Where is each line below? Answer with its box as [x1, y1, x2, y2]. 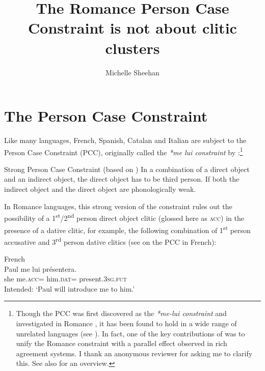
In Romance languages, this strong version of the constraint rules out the [4, 201, 232, 211]
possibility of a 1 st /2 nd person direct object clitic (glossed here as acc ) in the [4, 211, 244, 223]
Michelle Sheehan [105, 67, 160, 77]
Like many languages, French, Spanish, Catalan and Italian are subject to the [4, 135, 247, 146]
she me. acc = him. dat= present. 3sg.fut [4, 273, 127, 284]
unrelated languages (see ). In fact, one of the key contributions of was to [16, 328, 245, 338]
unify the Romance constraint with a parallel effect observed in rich [16, 338, 227, 349]
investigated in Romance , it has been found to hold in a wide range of [16, 318, 237, 328]
